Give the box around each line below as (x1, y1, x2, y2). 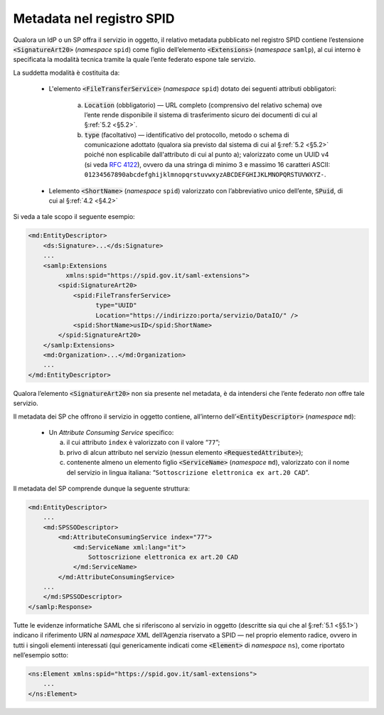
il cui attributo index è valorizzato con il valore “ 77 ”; (66, 438, 220, 447)
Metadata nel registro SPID (13, 11, 175, 26)
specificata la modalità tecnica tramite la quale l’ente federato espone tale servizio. (13, 55, 256, 64)
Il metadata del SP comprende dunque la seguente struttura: (13, 484, 190, 493)
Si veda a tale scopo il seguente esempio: (13, 213, 135, 221)
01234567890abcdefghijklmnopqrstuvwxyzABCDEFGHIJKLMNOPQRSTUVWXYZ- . (84, 171, 326, 179)
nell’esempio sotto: (13, 651, 69, 660)
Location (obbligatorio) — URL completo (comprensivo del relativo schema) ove (84, 100, 323, 109)
